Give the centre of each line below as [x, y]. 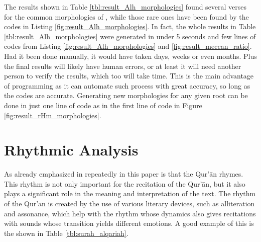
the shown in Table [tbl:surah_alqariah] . [66, 233]
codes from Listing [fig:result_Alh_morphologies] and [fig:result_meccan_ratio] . [128, 46]
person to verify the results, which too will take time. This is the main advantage [129, 76]
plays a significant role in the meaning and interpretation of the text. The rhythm [130, 193]
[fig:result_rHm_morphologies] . [53, 115]
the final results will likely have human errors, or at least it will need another [123, 66]
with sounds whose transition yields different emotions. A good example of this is [129, 223]
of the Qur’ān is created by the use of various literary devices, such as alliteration [129, 204]
